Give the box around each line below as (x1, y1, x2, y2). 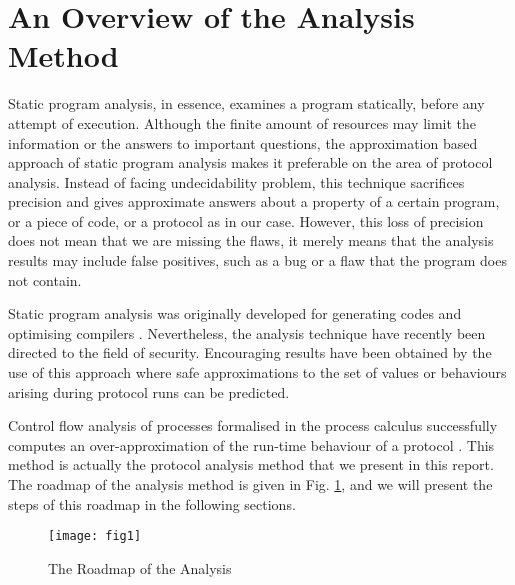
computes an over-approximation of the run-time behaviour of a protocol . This (8, 434, 495, 455)
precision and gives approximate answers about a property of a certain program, (8, 191, 500, 212)
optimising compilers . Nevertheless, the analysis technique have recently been (8, 322, 486, 343)
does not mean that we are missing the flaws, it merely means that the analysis (8, 230, 494, 251)
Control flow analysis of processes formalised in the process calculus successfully (8, 415, 498, 436)
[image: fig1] (48, 529, 142, 544)
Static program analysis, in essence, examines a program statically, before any (8, 93, 485, 114)
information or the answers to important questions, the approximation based (8, 132, 478, 153)
